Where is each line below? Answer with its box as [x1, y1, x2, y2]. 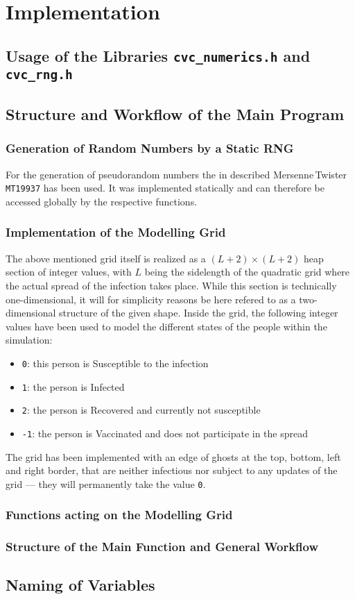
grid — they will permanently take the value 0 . [6, 476, 206, 491]
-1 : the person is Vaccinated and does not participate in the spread [21, 425, 309, 440]
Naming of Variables [6, 574, 155, 596]
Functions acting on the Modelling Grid [6, 506, 233, 523]
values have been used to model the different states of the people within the [6, 319, 327, 333]
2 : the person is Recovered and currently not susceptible [21, 403, 261, 417]
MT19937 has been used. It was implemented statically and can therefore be [6, 180, 324, 195]
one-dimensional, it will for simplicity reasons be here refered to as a [6, 292, 296, 306]
